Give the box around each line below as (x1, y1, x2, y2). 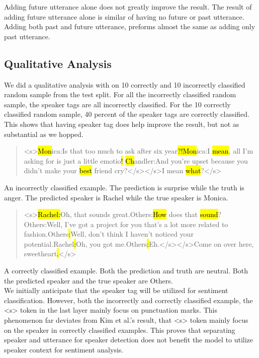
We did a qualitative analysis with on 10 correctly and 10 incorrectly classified (4, 79, 245, 90)
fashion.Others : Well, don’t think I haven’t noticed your (24, 229, 194, 239)
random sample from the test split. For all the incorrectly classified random (4, 89, 236, 100)
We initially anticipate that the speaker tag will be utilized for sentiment (4, 285, 228, 296)
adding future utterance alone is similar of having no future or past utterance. (4, 11, 244, 22)
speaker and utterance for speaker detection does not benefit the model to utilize (4, 334, 253, 345)
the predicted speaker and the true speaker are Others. (4, 275, 173, 285)
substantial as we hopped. (4, 128, 83, 139)
